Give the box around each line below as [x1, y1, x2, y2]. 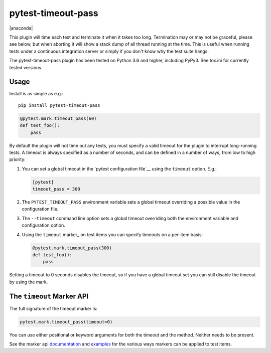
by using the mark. [9, 279, 48, 285]
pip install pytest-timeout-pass [18, 102, 100, 108]
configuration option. [22, 222, 65, 228]
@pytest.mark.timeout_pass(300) [32, 245, 112, 251]
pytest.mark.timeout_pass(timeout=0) [20, 319, 113, 324]
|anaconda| [9, 25, 33, 31]
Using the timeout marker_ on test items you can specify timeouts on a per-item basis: [22, 231, 203, 238]
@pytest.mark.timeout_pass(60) [20, 115, 97, 121]
